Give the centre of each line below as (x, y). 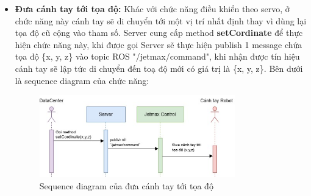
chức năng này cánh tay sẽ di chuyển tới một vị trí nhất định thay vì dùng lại (161, 20)
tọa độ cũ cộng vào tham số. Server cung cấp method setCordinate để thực (159, 33)
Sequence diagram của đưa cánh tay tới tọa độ (126, 185)
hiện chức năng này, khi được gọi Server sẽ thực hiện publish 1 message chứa (159, 44)
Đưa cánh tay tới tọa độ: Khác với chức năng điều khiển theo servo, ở (152, 9)
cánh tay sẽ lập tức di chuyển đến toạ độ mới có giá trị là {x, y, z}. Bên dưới (159, 68)
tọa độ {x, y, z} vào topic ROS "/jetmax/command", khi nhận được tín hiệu (157, 56)
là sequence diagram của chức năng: (82, 80)
